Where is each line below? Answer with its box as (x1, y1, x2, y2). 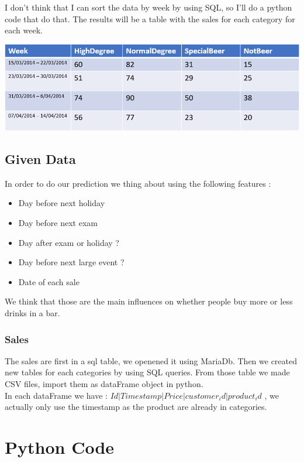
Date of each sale (18, 275, 80, 288)
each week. (5, 24, 43, 36)
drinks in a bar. (5, 307, 60, 319)
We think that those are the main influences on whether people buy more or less (5, 295, 293, 307)
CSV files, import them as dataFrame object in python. (5, 378, 203, 390)
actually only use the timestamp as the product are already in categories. (5, 401, 267, 413)
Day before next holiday (18, 197, 105, 209)
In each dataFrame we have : (5, 389, 108, 401)
